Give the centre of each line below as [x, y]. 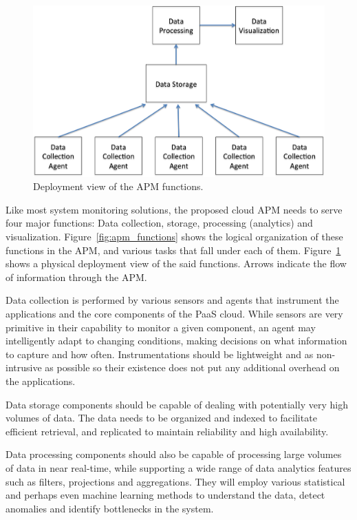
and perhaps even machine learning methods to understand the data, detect [165, 495]
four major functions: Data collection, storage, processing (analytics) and [159, 223]
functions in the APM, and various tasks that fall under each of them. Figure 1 [173, 250]
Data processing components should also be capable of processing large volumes [174, 454]
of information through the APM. [76, 277]
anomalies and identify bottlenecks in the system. [110, 508]
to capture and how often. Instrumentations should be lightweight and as [160, 354]
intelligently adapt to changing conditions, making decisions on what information [176, 341]
